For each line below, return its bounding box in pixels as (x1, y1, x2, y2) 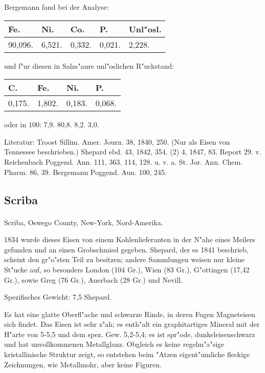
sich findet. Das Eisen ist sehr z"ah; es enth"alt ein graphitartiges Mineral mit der (4, 319, 260, 329)
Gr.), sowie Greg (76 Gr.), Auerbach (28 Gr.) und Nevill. (4, 274, 183, 285)
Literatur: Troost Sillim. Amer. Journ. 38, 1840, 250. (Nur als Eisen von (4, 136, 230, 147)
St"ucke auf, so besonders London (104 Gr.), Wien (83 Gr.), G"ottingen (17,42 (4, 264, 250, 274)
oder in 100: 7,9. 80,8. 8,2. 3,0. (4, 119, 99, 130)
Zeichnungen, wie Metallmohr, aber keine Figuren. (4, 359, 162, 369)
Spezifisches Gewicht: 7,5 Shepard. (4, 291, 112, 302)
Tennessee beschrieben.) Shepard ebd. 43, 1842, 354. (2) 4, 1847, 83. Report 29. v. (4, 146, 261, 157)
